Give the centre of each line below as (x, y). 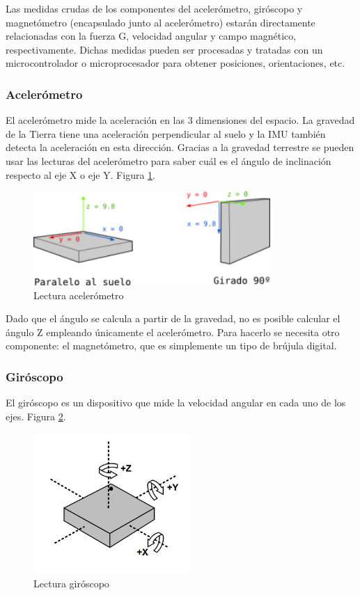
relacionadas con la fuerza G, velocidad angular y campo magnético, (151, 36)
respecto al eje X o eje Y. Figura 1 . (80, 174)
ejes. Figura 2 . (36, 416)
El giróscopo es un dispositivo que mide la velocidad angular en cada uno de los (176, 403)
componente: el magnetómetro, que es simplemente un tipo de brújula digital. (171, 346)
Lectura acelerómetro (79, 295)
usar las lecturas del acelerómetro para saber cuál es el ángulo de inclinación (169, 160)
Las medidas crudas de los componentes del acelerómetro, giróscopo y (154, 8)
